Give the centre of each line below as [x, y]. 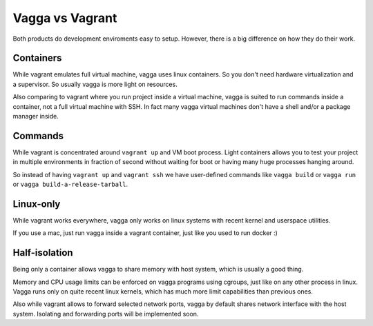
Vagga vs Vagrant [65, 18]
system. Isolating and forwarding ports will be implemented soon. [106, 314]
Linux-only [37, 204]
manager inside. [36, 116]
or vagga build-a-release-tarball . [70, 184]
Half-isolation [43, 253]
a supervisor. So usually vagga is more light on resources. [95, 84]
